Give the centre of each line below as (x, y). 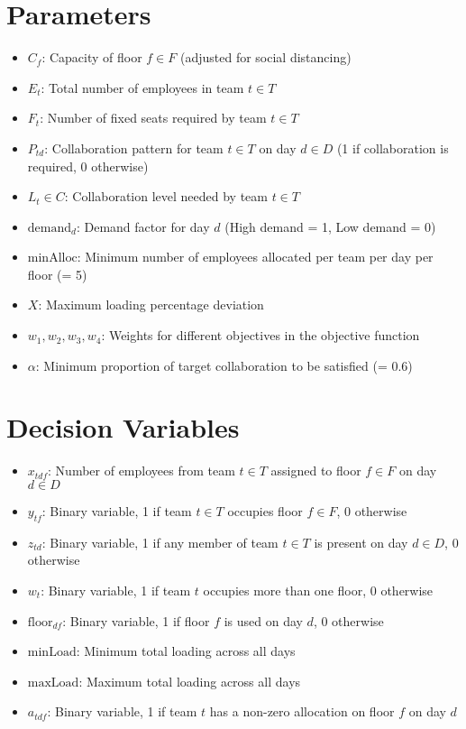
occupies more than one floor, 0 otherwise (318, 590)
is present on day (361, 542)
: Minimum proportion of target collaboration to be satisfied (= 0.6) (224, 365)
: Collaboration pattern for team (134, 148)
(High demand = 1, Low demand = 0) (330, 226)
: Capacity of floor (92, 57)
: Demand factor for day (143, 226)
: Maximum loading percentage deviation (151, 305)
